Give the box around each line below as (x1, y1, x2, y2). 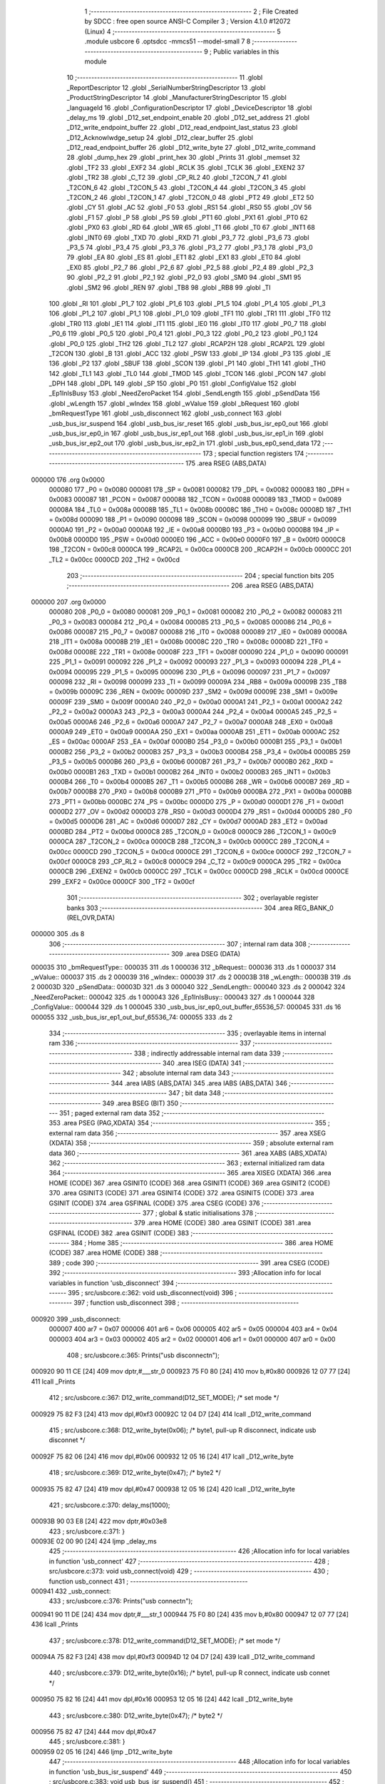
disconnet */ (48, 1436, 86, 1444)
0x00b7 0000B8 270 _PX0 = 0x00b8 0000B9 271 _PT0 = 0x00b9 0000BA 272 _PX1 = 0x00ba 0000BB (48, 787, 352, 796)
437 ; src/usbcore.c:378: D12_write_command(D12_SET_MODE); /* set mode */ (48, 1636, 281, 1645)
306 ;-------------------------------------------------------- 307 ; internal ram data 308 (48, 939, 307, 948)
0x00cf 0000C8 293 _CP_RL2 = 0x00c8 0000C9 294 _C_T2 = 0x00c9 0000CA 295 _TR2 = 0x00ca (48, 857, 342, 866)
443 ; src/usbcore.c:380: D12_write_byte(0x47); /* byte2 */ (48, 1711, 223, 1720)
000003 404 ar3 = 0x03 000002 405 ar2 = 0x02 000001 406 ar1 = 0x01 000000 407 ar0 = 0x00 (48, 1334, 336, 1343)
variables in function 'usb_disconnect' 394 (48, 1278, 175, 1287)
